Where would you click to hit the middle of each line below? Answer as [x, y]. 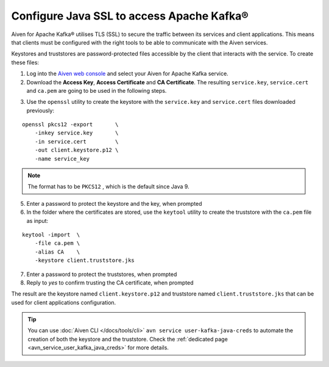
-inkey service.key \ [76, 133]
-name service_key [62, 158]
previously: [41, 111]
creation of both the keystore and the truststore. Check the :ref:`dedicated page [128, 339]
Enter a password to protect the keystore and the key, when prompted [114, 203]
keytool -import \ [51, 234]
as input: [37, 220]
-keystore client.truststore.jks [85, 260]
